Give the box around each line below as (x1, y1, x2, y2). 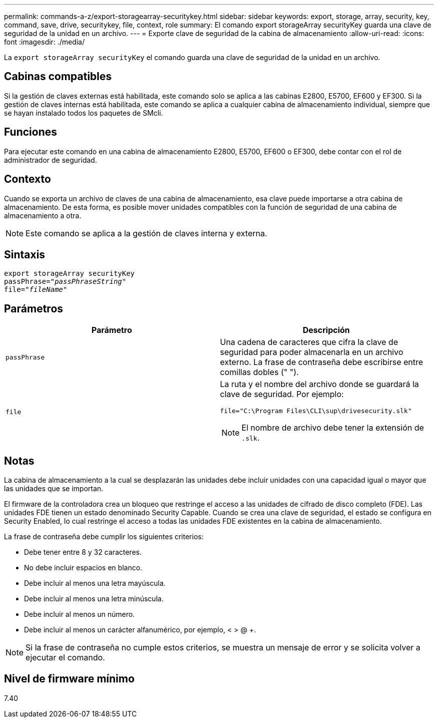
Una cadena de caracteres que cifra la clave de (220, 337, 398, 347)
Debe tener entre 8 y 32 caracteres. (24, 548, 142, 557)
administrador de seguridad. (4, 155, 97, 164)
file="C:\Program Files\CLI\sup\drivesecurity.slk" (220, 407, 412, 415)
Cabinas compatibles (4, 70, 112, 83)
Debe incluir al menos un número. (24, 610, 135, 619)
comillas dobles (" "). (220, 367, 299, 378)
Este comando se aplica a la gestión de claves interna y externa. (25, 228, 267, 238)
